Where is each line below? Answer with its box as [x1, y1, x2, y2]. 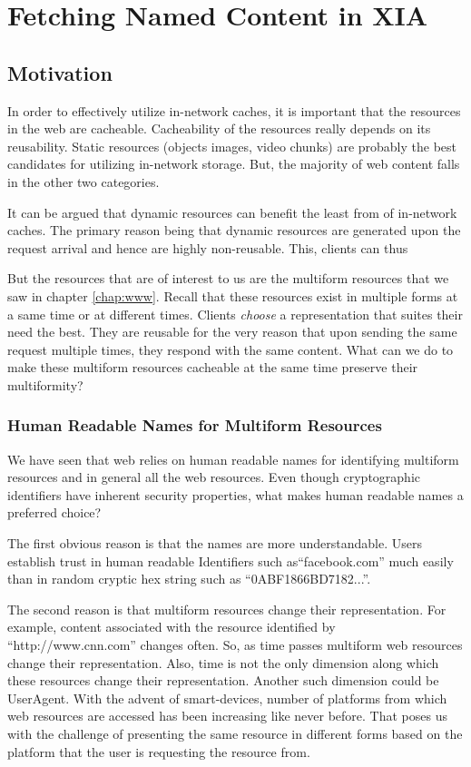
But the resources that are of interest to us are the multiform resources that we [7, 269, 449, 288]
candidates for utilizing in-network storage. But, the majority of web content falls [7, 154, 460, 173]
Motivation [7, 58, 113, 86]
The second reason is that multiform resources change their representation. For [7, 599, 446, 618]
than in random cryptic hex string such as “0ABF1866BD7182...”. [7, 569, 371, 588]
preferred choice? [7, 503, 102, 522]
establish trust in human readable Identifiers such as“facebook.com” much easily [7, 551, 454, 570]
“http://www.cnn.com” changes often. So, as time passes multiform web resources [7, 635, 463, 654]
